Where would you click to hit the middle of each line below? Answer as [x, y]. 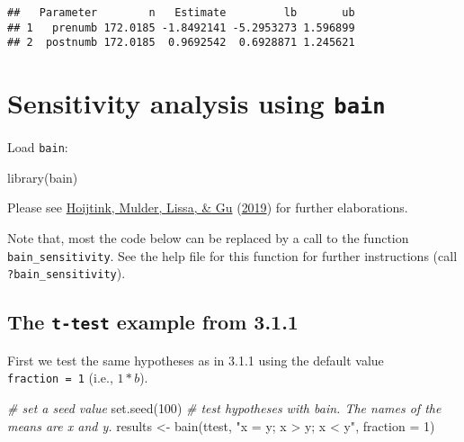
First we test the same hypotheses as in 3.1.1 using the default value [196, 360]
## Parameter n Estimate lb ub [181, 13]
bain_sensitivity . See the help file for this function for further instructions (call [232, 255]
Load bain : [38, 147]
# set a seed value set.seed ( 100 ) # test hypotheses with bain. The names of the [224, 408]
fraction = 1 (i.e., [60, 378]
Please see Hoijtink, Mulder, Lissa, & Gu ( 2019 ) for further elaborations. [208, 207]
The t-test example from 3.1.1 [153, 322]
